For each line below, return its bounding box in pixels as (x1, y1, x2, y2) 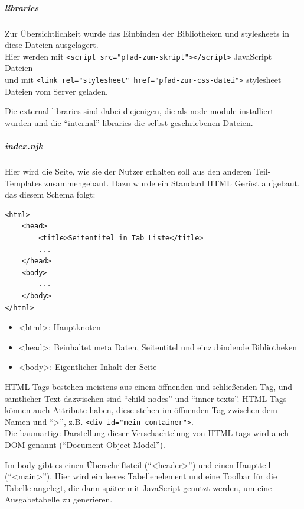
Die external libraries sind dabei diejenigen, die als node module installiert (5, 105, 274, 117)
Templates (5, 176, 42, 189)
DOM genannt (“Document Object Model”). (5, 438, 165, 450)
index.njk (5, 140, 43, 152)
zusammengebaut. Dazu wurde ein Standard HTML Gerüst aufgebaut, (44, 176, 300, 189)
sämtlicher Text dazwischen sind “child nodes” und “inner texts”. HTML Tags (5, 392, 287, 404)
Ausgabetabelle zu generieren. (5, 493, 113, 505)
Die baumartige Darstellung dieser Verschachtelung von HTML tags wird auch (5, 427, 289, 439)
